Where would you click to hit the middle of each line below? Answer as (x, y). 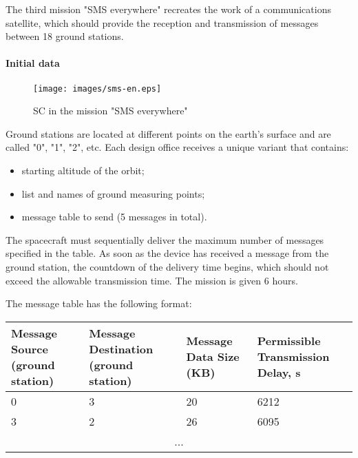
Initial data (33, 63)
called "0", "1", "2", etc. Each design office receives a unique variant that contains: (177, 147)
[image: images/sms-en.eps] (97, 89)
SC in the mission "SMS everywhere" (110, 111)
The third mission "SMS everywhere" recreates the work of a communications (168, 9)
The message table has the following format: (99, 303)
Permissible (289, 341)
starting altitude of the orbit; (83, 170)
